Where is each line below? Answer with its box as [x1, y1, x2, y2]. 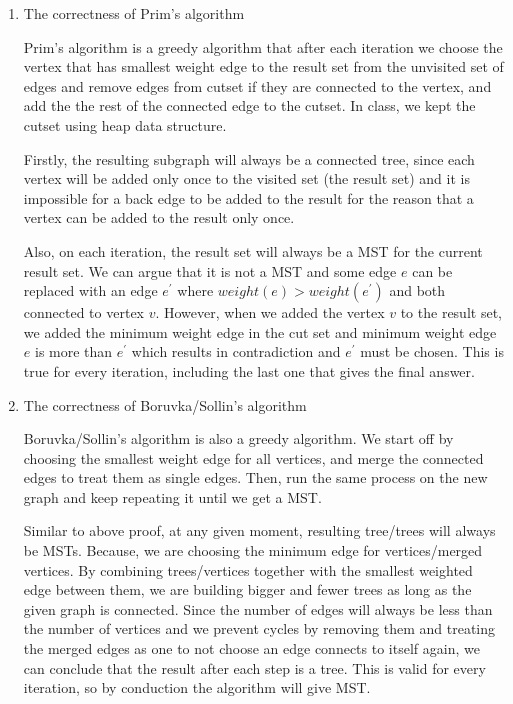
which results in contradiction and [131, 341, 341, 362]
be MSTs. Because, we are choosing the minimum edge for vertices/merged [23, 540, 483, 561]
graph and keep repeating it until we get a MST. [23, 486, 322, 507]
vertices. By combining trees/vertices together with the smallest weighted [23, 559, 473, 580]
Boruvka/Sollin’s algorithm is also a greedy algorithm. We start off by [23, 428, 454, 449]
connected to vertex [23, 302, 144, 323]
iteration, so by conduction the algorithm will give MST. [23, 677, 371, 698]
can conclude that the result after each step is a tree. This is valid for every [23, 657, 486, 678]
